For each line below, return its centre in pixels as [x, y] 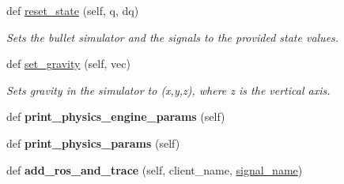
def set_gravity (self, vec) [68, 64]
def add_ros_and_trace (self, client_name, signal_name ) [155, 169]
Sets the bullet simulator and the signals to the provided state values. [173, 37]
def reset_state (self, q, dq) [73, 10]
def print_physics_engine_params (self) [116, 116]
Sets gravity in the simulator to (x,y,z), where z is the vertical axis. [168, 90]
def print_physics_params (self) [93, 143]
